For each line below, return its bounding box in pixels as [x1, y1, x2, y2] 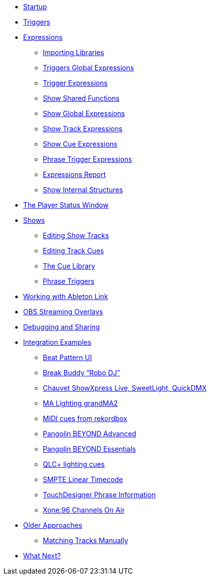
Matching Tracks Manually [43, 536, 128, 545]
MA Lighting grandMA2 [43, 399, 118, 407]
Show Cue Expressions [43, 140, 118, 148]
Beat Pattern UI [43, 353, 92, 362]
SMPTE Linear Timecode [43, 475, 123, 484]
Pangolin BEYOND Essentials [43, 445, 136, 453]
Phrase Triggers [43, 277, 94, 285]
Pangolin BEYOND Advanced [43, 429, 136, 438]
